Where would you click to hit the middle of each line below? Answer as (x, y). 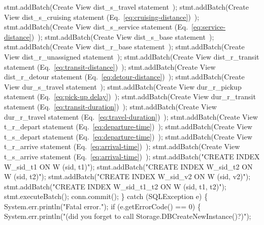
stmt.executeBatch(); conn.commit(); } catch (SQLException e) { (106, 196)
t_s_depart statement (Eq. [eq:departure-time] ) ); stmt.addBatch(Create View (128, 136)
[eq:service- (209, 27)
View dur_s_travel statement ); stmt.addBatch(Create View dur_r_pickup (123, 86)
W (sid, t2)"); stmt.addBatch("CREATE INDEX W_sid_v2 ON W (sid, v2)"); (127, 176)
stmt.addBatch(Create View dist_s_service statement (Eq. (96, 27)
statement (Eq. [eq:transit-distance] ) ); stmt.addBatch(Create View (110, 66)
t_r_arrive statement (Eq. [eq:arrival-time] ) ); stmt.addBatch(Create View (122, 146)
